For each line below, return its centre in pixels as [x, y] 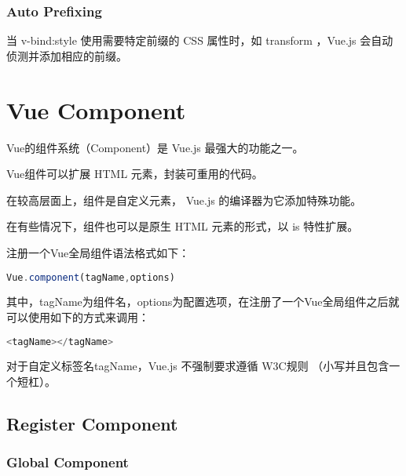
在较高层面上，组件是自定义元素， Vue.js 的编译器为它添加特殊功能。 [184, 200]
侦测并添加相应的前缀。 [67, 55]
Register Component [92, 424]
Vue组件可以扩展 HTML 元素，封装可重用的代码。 [135, 174]
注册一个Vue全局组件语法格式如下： [98, 252]
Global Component [68, 462]
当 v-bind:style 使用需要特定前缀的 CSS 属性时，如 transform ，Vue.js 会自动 [200, 40]
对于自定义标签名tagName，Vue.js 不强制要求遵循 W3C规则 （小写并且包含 [198, 366]
